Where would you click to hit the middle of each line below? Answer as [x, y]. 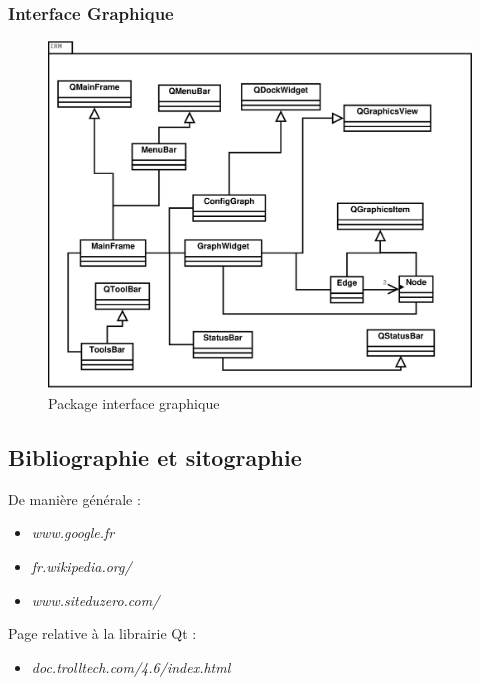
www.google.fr [73, 532]
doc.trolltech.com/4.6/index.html [131, 666]
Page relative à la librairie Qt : [102, 633]
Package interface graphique [134, 403]
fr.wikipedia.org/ [81, 566]
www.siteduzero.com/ [95, 599]
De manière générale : [74, 498]
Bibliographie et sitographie [155, 457]
